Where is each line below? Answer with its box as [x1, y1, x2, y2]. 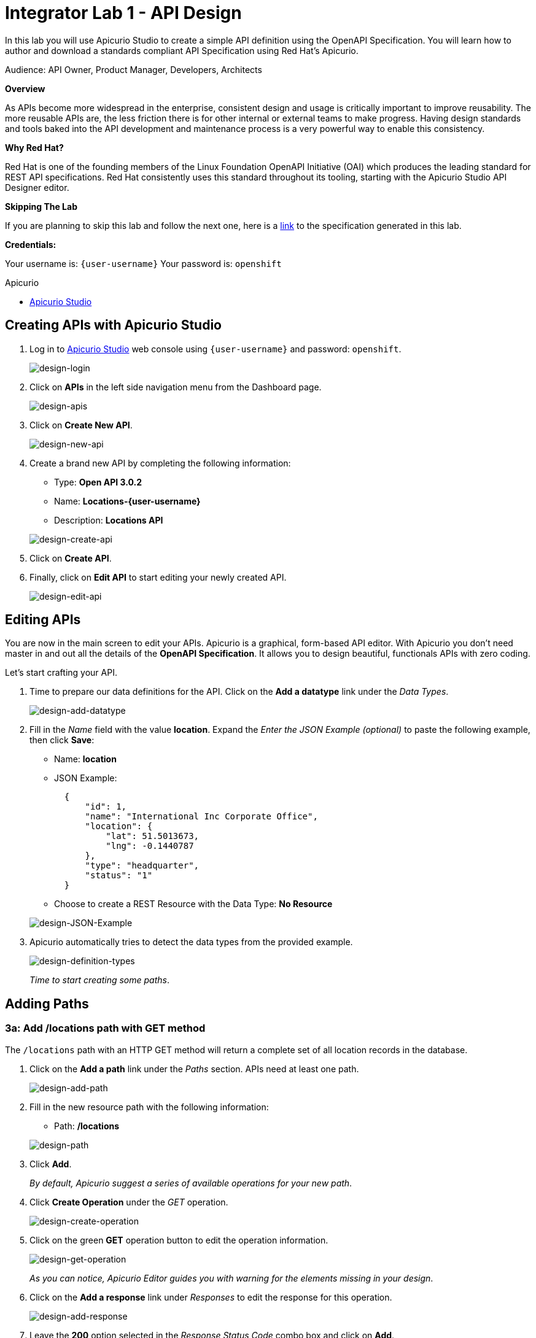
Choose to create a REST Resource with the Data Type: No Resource [54, 899, 333, 910]
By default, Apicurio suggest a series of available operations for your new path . [29, 1177, 352, 1188]
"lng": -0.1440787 [106, 841, 194, 851]
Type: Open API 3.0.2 [54, 476, 142, 487]
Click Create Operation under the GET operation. [29, 1196, 228, 1207]
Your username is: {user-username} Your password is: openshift [5, 258, 282, 269]
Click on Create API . [29, 552, 112, 563]
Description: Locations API [54, 514, 163, 525]
